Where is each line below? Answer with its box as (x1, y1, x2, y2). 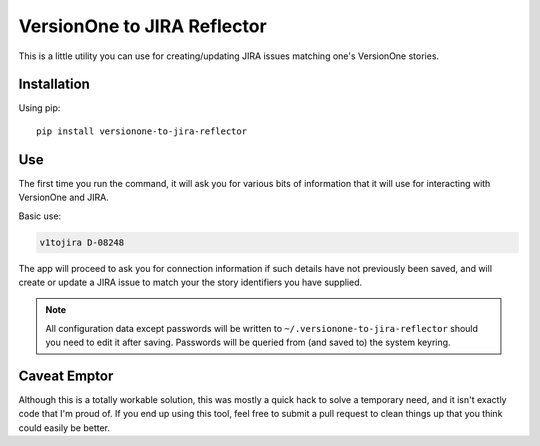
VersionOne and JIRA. (18, 191, 109, 204)
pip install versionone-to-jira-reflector (36, 125, 248, 137)
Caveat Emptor (18, 367, 114, 384)
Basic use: (18, 210, 62, 222)
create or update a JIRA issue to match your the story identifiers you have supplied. (18, 276, 363, 288)
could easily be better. (18, 421, 110, 434)
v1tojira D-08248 (39, 236, 125, 248)
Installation (18, 76, 90, 93)
